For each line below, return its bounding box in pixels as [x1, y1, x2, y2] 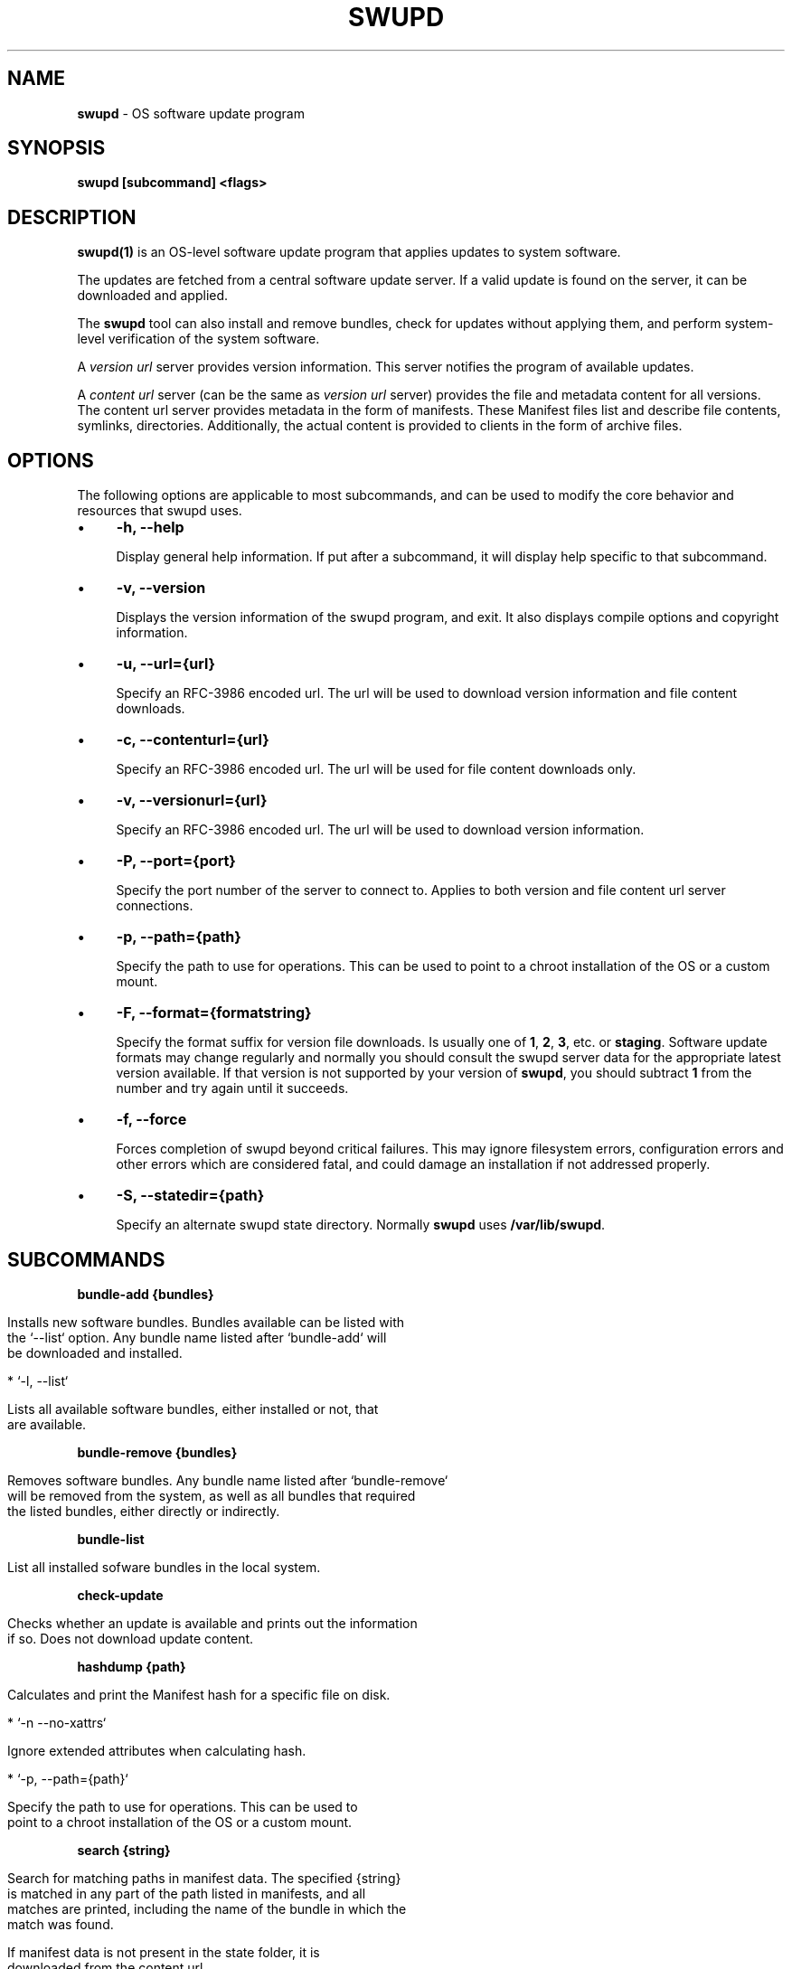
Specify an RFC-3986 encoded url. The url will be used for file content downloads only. [116, 761, 636, 777]
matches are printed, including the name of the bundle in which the [7, 1900, 407, 1917]
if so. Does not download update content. [7, 1630, 254, 1646]
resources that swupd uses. [77, 503, 242, 519]
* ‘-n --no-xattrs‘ [7, 1714, 107, 1730]
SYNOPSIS [7, 137, 106, 160]
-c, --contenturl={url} [116, 730, 269, 749]
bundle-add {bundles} [77, 1286, 214, 1302]
